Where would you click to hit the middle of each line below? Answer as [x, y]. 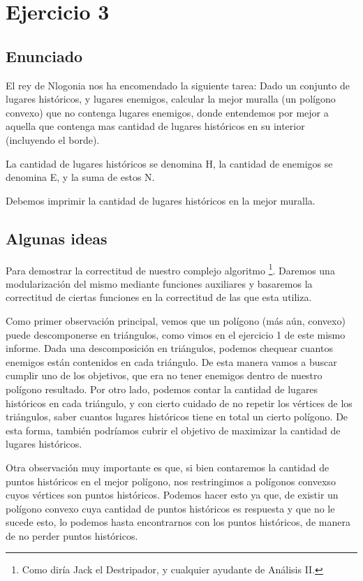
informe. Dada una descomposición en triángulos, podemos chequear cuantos [169, 348]
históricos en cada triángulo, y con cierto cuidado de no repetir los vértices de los [179, 403]
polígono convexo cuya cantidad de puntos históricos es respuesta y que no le [170, 508]
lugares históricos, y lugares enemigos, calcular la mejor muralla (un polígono [171, 99]
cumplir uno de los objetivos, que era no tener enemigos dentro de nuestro [164, 375]
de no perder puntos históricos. [72, 535]
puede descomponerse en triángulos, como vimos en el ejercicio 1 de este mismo [176, 334]
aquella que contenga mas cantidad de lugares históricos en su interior [155, 126]
